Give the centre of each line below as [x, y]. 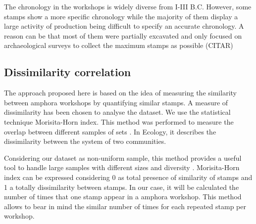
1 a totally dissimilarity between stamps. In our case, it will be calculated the [122, 187]
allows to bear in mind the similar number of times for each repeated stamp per [125, 206]
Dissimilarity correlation [68, 72]
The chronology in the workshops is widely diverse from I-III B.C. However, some [128, 6]
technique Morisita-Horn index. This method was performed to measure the [119, 121]
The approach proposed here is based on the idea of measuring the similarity [120, 93]
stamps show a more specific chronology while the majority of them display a [121, 16]
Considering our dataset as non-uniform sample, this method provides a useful [123, 157]
